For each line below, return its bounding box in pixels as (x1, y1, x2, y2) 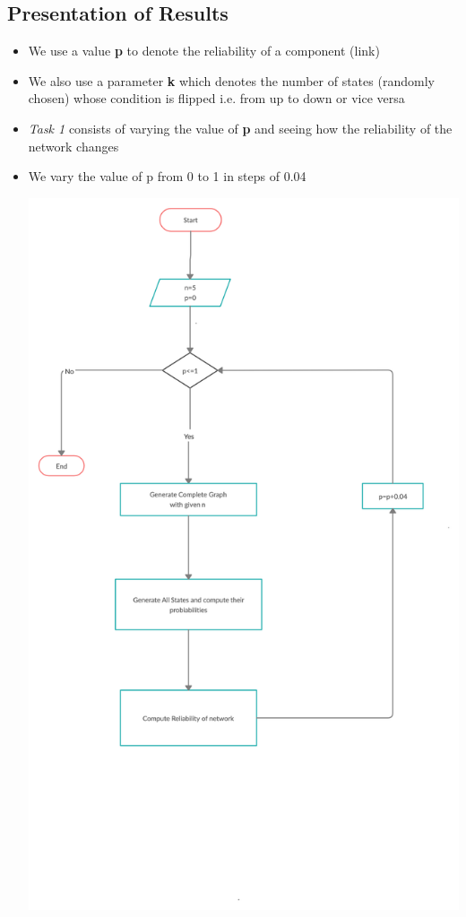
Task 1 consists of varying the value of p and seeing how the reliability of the (28, 118, 453, 137)
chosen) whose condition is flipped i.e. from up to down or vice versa (28, 89, 405, 108)
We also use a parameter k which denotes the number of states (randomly (28, 71, 435, 90)
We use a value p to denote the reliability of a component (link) (28, 41, 380, 60)
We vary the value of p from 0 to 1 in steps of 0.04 (28, 167, 306, 186)
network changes (28, 136, 119, 155)
